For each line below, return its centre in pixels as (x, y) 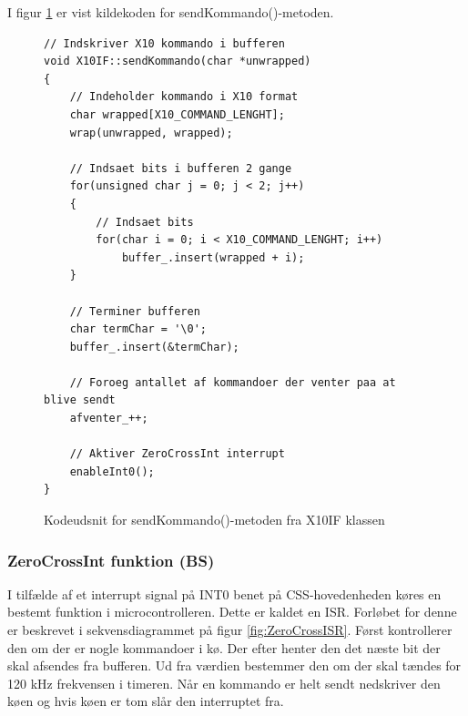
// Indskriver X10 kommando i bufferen (164, 43)
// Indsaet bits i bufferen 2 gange (181, 168)
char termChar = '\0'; (138, 329)
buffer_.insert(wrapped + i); (213, 257)
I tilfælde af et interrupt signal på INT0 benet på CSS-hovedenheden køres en (224, 593)
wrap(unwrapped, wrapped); (151, 133)
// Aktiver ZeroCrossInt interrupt (177, 454)
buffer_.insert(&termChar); (154, 347)
